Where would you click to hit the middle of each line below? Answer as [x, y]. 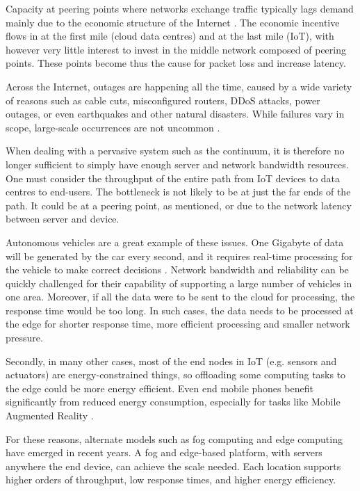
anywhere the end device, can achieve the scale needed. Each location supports [173, 466]
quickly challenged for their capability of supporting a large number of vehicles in [179, 283]
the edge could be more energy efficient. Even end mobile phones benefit [159, 388]
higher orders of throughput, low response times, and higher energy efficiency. [171, 480]
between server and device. [63, 219]
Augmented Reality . [50, 416]
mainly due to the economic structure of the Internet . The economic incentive [173, 22]
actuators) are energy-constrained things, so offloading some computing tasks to [176, 375]
